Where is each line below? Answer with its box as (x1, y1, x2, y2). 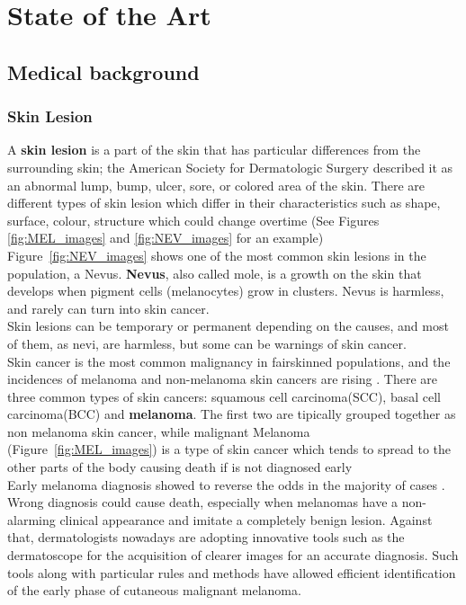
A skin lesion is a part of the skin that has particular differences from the (7, 140, 421, 159)
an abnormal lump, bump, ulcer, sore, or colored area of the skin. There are (7, 175, 426, 194)
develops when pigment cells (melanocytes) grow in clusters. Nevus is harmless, (7, 281, 444, 300)
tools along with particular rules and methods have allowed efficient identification (7, 563, 456, 582)
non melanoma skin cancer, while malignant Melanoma (7, 422, 310, 440)
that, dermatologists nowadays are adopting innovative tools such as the (7, 528, 405, 547)
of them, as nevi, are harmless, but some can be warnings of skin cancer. (7, 334, 407, 352)
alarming (7, 510, 56, 529)
